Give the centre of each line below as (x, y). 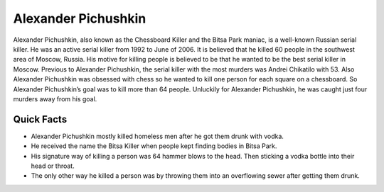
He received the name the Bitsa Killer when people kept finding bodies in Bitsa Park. (154, 146)
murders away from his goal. (55, 98)
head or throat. (53, 166)
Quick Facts (40, 119)
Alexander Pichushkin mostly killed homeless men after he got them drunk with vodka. (158, 136)
